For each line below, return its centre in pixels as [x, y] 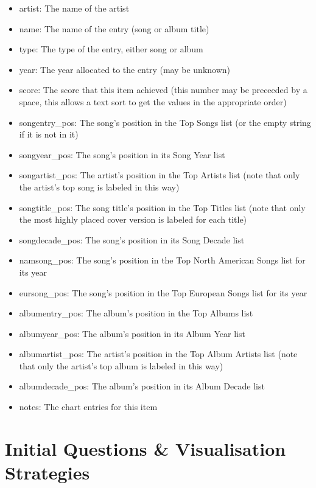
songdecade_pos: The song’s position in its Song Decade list [132, 239]
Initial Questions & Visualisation [146, 448]
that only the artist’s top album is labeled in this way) [121, 365]
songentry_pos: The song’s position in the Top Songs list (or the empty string [165, 122]
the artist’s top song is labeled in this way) [99, 186]
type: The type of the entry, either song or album [111, 49]
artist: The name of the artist [74, 8]
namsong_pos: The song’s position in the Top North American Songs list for [162, 260]
